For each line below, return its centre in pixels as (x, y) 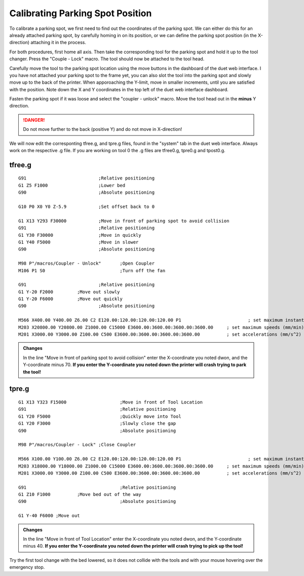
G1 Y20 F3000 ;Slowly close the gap (97, 424)
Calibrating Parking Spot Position (81, 13)
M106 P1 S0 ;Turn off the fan (92, 271)
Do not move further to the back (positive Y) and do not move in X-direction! (103, 129)
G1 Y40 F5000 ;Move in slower (79, 242)
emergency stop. (27, 567)
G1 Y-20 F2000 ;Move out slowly (69, 292)
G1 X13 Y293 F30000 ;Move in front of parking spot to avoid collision (124, 221)
